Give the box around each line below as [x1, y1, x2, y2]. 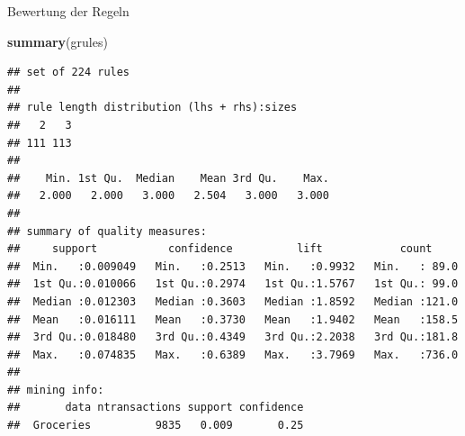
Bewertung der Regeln [7, 2, 130, 20]
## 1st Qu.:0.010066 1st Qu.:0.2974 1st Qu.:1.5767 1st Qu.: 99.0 [7, 277, 459, 291]
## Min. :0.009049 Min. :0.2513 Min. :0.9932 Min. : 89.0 [7, 259, 459, 273]
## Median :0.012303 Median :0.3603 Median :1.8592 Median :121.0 [7, 295, 459, 308]
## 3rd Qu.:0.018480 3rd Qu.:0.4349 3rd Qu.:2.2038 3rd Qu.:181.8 [7, 331, 459, 344]
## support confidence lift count [7, 242, 433, 256]
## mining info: [7, 383, 104, 396]
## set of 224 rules [7, 66, 130, 79]
